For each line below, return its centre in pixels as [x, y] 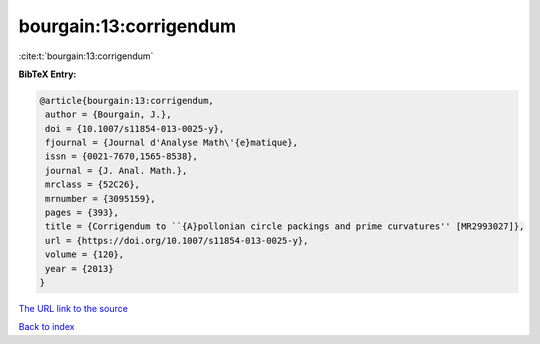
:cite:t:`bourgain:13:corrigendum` [86, 56]
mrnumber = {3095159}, [101, 198]
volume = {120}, [85, 254]
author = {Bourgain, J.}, [108, 114]
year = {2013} [79, 268]
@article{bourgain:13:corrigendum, [126, 100]
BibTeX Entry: [47, 74]
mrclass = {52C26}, [92, 184]
